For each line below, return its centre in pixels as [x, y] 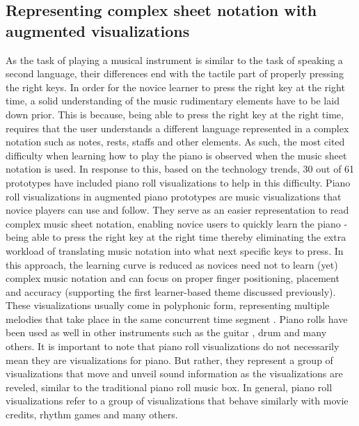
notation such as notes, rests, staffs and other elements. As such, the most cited [175, 142]
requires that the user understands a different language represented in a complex [177, 128]
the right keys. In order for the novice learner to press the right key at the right [175, 87]
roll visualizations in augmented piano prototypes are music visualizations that [174, 196]
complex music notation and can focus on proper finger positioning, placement [173, 278]
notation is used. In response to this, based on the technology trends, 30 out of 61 [180, 169]
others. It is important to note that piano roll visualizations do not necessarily [173, 346]
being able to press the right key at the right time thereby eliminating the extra [176, 237]
